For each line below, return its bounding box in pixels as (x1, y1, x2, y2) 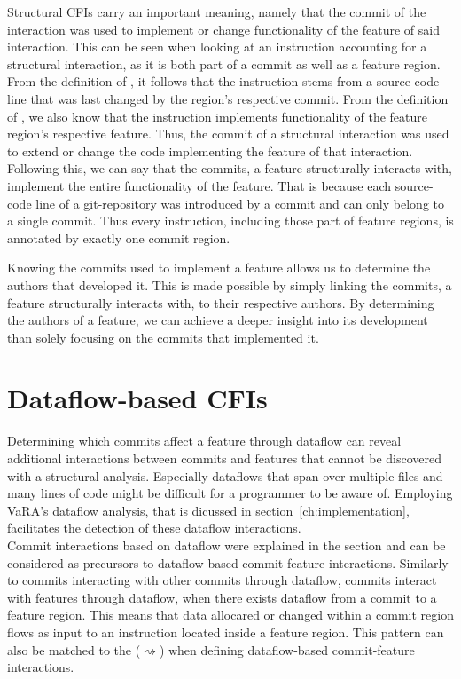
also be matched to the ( (7, 640, 141, 659)
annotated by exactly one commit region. (7, 228, 230, 247)
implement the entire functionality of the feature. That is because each (7, 176, 392, 194)
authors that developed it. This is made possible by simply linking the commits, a (7, 275, 452, 294)
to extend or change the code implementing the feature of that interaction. (7, 141, 413, 160)
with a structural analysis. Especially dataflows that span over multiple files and (7, 466, 443, 485)
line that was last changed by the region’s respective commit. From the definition (7, 89, 449, 107)
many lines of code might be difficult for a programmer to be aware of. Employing (7, 484, 453, 502)
